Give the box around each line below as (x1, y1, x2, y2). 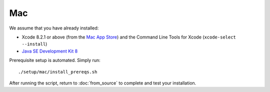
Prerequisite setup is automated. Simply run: (9, 57, 101, 63)
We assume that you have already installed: (9, 25, 99, 31)
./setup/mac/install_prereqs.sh (18, 69, 97, 74)
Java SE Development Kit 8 (21, 48, 78, 54)
